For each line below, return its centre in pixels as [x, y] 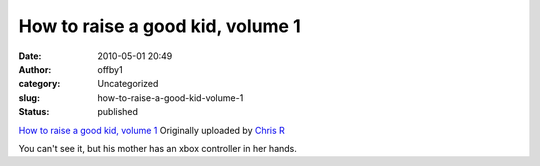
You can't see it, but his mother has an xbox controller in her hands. [157, 148]
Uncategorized [128, 84]
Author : [35, 69]
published [118, 112]
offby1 [110, 69]
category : [39, 84]
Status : [34, 112]
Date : [30, 56]
